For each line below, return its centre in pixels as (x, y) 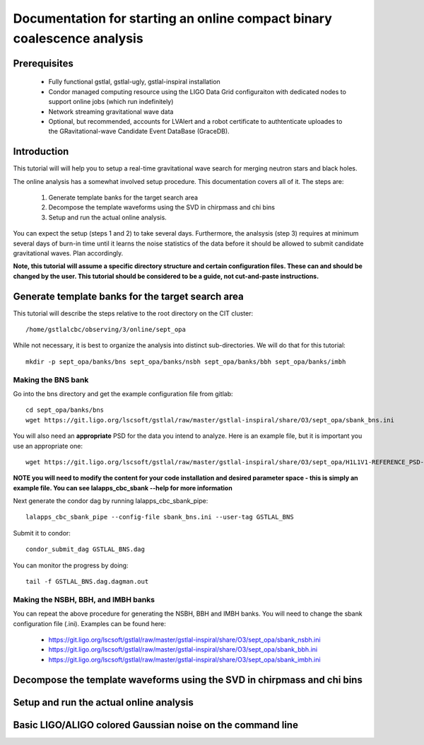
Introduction (41, 152)
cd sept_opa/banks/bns (65, 410)
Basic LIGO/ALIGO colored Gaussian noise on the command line (155, 725)
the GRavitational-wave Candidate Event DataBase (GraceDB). (139, 132)
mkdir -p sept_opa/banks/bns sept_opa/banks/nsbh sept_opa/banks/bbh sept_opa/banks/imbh (186, 362)
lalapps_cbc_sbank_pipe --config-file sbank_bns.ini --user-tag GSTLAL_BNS (160, 517)
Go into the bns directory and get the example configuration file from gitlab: (123, 393)
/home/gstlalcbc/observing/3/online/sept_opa (106, 330)
